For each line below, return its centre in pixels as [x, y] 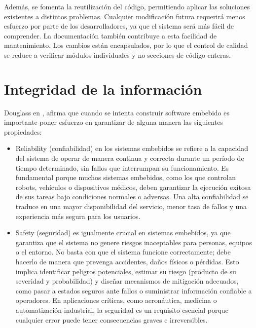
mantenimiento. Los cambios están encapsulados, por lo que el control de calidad [126, 45]
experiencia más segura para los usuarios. [78, 216]
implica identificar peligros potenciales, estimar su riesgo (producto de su [126, 271]
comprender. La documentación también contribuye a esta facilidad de [110, 35]
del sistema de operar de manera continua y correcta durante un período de [130, 158]
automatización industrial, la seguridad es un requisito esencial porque [122, 310]
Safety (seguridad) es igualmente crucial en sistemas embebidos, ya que [123, 233]
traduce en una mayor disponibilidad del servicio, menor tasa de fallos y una [131, 206]
